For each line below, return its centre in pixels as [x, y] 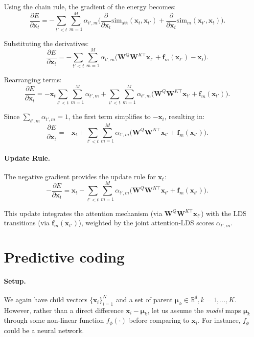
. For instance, [219, 320]
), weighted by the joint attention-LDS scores [146, 223]
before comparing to [159, 320]
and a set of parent [144, 299]
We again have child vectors [46, 299]
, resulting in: [185, 116]
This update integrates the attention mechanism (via [83, 213]
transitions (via [27, 223]
